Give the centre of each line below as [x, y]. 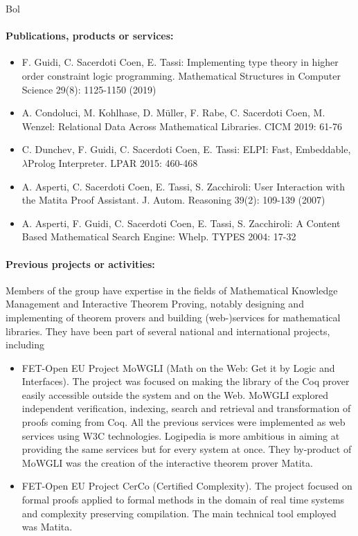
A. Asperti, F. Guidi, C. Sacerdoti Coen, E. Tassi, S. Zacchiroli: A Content [181, 223]
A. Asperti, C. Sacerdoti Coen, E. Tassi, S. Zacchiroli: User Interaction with [183, 186]
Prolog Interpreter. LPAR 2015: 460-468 [113, 162]
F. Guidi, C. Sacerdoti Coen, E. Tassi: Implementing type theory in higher [180, 62]
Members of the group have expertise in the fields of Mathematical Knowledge [172, 290]
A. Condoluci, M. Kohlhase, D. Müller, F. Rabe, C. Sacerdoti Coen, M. [173, 113]
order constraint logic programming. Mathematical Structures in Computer [181, 75]
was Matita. [47, 527]
